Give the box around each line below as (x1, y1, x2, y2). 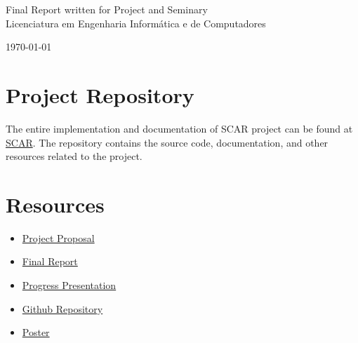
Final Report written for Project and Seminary (6, 2, 208, 16)
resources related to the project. (6, 149, 142, 163)
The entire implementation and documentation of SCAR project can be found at (6, 121, 353, 135)
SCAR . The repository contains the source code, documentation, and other (6, 135, 329, 149)
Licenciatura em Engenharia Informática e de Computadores (6, 15, 266, 30)
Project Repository (6, 80, 194, 109)
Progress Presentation (22, 278, 117, 292)
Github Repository (22, 301, 103, 316)
